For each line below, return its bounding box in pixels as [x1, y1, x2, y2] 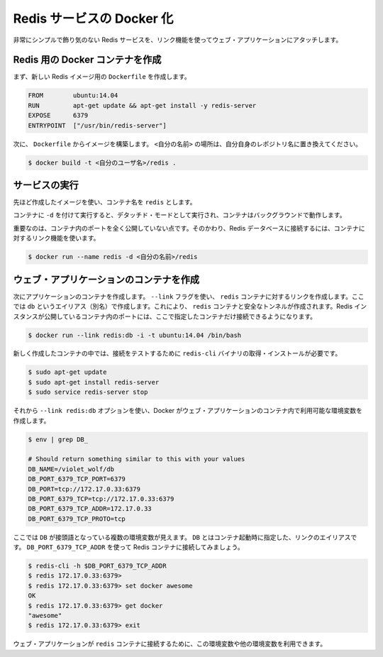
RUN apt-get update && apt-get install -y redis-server [28, 101, 257, 109]
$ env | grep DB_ [28, 435, 89, 443]
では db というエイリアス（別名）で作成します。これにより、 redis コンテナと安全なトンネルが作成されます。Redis [13, 302, 353, 311]
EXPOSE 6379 [28, 111, 89, 120]
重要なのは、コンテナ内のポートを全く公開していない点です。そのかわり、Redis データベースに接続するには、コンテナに [13, 223, 365, 232]
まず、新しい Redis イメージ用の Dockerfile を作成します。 [13, 72, 191, 81]
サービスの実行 [13, 179, 79, 191]
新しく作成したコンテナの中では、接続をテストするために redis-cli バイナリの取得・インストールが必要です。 [13, 349, 342, 358]
